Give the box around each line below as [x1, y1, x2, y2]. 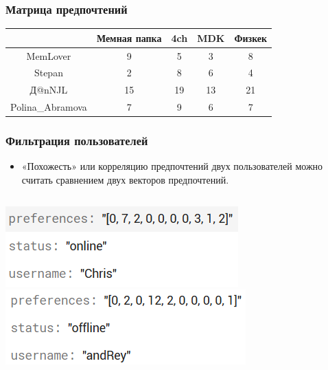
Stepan [34, 65, 63, 80]
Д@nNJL [30, 83, 68, 97]
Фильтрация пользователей [5, 132, 148, 149]
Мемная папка [96, 30, 162, 45]
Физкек [234, 30, 268, 45]
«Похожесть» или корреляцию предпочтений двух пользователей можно [21, 159, 323, 173]
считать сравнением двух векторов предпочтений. [21, 173, 229, 186]
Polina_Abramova [10, 100, 87, 114]
